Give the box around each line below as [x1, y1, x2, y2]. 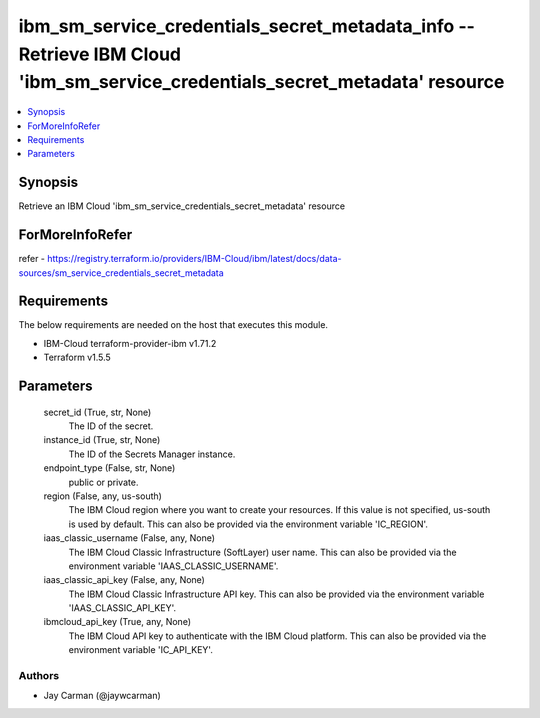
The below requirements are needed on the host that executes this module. [18, 319, 329, 331]
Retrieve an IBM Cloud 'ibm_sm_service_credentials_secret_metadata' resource [18, 200, 345, 212]
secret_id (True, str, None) [43, 406, 152, 418]
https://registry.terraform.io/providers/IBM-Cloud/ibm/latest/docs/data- [46, 253, 342, 265]
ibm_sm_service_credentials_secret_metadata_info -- [18, 15, 475, 37]
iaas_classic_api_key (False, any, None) [43, 574, 205, 586]
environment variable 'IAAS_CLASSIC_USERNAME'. [68, 560, 279, 572]
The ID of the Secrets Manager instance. [68, 448, 236, 460]
